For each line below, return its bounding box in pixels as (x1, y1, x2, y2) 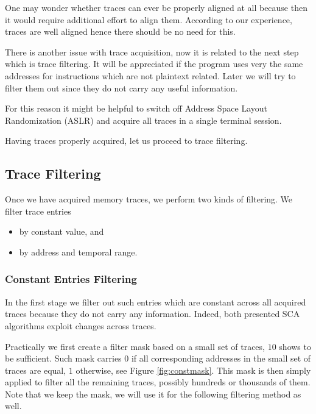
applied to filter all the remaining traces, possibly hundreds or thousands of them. (5, 376, 311, 388)
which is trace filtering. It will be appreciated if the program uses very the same (5, 57, 303, 70)
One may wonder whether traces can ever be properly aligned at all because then (5, 1, 307, 13)
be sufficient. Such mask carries (5, 352, 122, 365)
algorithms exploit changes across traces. (5, 319, 156, 332)
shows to (279, 340, 311, 352)
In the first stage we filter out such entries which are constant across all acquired (5, 295, 306, 308)
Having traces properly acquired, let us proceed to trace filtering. (5, 134, 248, 147)
